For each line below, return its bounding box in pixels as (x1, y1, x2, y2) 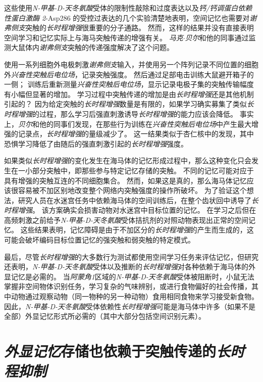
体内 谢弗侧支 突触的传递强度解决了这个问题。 (25, 42, 174, 53)
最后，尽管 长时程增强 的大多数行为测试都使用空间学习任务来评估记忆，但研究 (4, 251, 258, 262)
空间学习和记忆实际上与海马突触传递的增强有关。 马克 (4, 32, 183, 42)
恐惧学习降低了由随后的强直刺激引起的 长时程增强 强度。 (4, 138, 188, 149)
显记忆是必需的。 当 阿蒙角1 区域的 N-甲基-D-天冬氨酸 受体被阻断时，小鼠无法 (4, 271, 254, 281)
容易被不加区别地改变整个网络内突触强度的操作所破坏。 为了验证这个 (18, 185, 247, 196)
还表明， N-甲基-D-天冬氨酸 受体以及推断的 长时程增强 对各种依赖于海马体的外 (4, 261, 256, 272)
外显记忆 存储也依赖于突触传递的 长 (4, 341, 231, 361)
